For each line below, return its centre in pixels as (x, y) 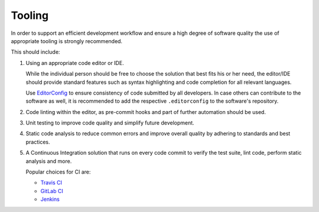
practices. (38, 142)
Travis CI (51, 182)
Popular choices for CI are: (58, 172)
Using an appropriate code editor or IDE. (75, 63)
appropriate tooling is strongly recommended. (67, 41)
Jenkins (50, 199)
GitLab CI (52, 191)
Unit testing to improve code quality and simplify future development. (110, 123)
